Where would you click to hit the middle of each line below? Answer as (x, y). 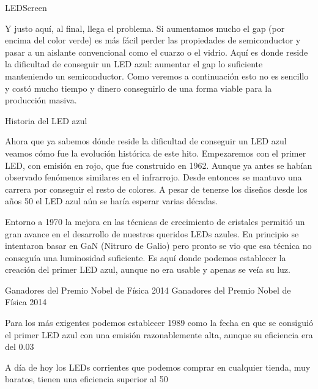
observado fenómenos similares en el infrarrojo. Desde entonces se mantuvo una (153, 177)
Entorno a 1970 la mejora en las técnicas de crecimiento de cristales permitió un (155, 221)
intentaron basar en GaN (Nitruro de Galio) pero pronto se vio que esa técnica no (158, 246)
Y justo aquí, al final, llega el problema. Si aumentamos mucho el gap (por (145, 28)
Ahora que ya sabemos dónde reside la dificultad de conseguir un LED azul (146, 141)
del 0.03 (20, 346)
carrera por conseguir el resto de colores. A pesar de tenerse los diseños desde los (156, 189)
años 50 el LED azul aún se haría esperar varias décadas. (112, 201)
